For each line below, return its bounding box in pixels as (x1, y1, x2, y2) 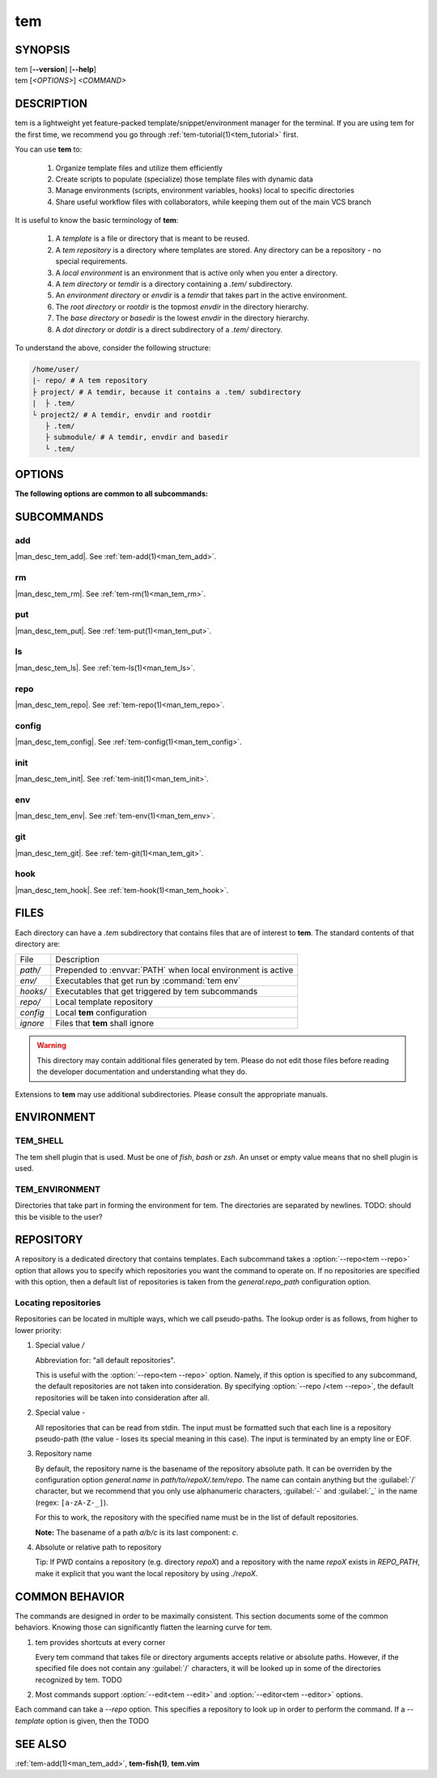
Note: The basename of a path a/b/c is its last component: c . (35, 1528, 239, 1537)
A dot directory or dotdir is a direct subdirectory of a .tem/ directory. (55, 324, 283, 334)
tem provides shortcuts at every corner (35, 1637, 166, 1647)
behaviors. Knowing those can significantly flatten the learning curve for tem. (15, 1622, 273, 1632)
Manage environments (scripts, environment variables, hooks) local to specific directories (55, 186, 355, 195)
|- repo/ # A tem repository (32, 376, 148, 385)
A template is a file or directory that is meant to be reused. (55, 233, 250, 243)
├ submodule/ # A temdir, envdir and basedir (45, 433, 229, 442)
